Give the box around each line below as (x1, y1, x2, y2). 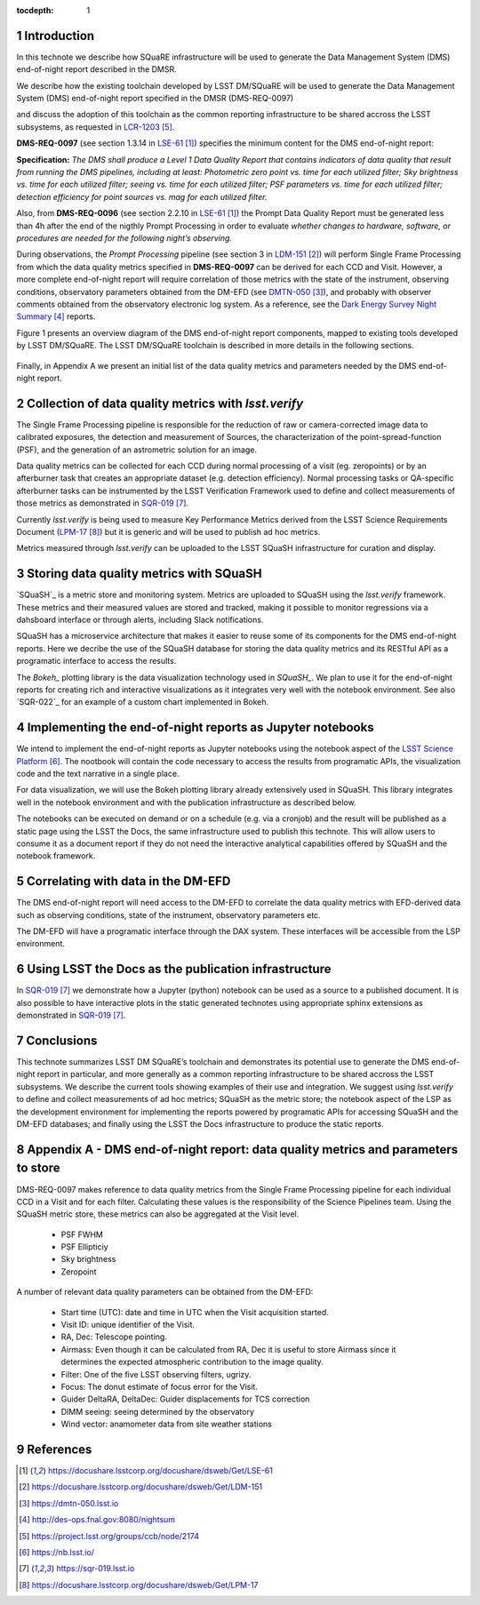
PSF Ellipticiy (60, 1242, 108, 1252)
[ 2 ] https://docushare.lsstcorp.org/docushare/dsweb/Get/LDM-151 (19, 1481, 262, 1492)
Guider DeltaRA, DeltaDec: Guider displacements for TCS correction (60, 1393, 310, 1404)
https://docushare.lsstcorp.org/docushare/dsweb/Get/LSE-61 (47, 1465, 273, 1476)
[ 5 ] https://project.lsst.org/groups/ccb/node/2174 (19, 1530, 200, 1541)
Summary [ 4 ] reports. (16, 311, 96, 322)
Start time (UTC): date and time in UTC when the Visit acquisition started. (60, 1306, 329, 1317)
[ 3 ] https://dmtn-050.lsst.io (19, 1497, 119, 1508)
